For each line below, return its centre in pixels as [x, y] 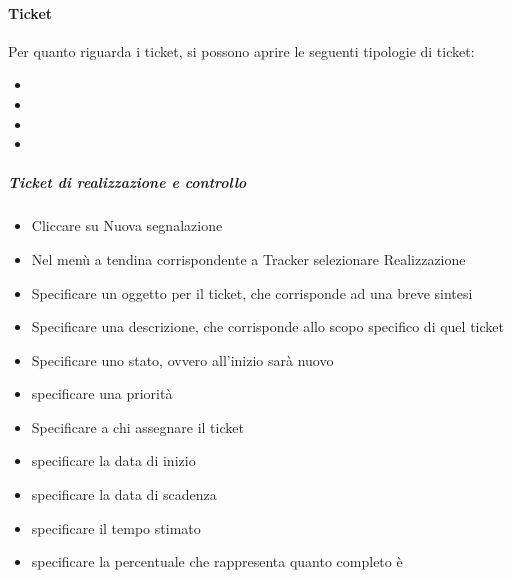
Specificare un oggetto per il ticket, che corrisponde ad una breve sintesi [252, 292]
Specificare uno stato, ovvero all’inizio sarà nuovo [182, 359]
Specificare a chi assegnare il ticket [137, 426]
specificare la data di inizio [113, 460]
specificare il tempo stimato [116, 527]
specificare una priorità [102, 393]
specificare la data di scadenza [124, 494]
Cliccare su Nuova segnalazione [127, 225]
